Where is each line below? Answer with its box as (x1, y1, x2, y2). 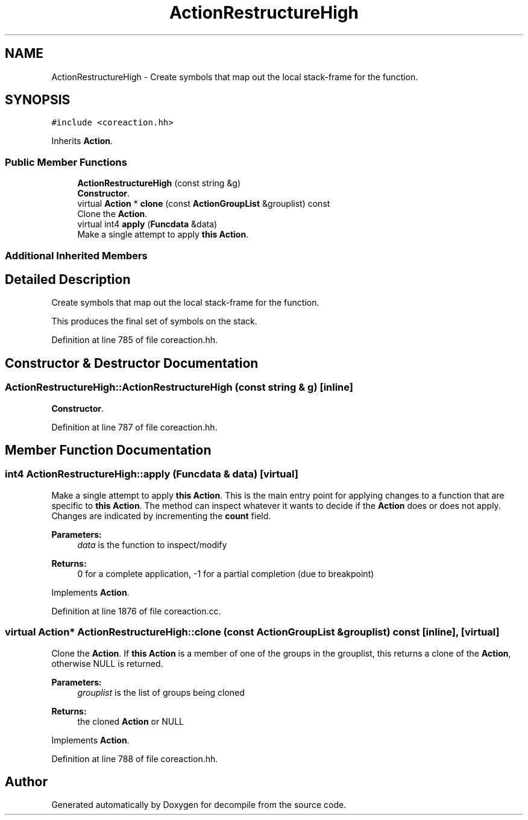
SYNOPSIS (5, 92, 71, 108)
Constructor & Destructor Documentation (5, 355, 259, 371)
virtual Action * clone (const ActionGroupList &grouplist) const (77, 198, 330, 209)
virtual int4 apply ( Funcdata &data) (77, 219, 218, 230)
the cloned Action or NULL (77, 716, 184, 727)
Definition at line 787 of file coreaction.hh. (51, 421, 218, 432)
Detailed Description (5, 271, 131, 287)
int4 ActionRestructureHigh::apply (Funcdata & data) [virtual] (5, 468, 298, 481)
